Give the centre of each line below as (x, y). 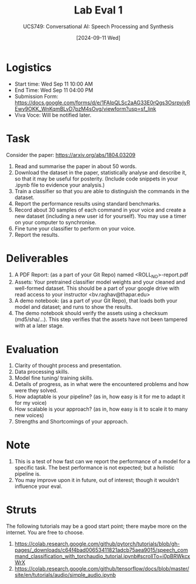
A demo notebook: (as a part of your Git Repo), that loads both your (96, 301)
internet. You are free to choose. (45, 532)
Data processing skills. (42, 372)
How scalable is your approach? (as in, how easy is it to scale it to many (101, 409)
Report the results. (37, 234)
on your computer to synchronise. (55, 222)
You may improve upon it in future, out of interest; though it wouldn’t (97, 480)
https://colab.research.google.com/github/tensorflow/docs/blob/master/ (102, 569)
